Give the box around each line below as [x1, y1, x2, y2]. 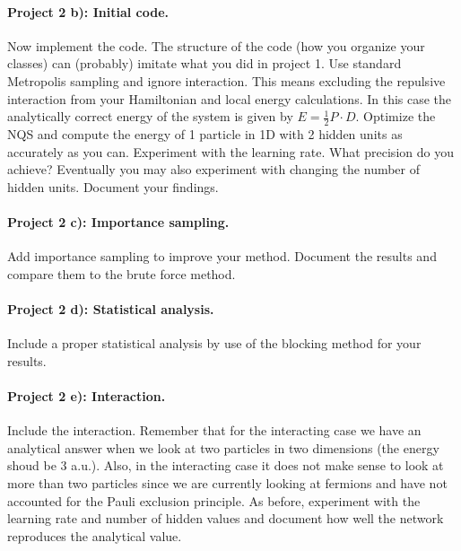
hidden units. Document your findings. [7, 177, 219, 196]
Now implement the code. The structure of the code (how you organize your [7, 36, 425, 55]
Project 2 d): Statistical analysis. [7, 299, 214, 318]
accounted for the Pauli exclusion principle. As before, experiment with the [7, 491, 421, 510]
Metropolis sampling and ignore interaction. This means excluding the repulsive [7, 71, 446, 90]
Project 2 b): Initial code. [7, 2, 169, 21]
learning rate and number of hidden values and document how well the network [7, 509, 444, 528]
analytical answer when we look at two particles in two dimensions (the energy [7, 438, 439, 457]
